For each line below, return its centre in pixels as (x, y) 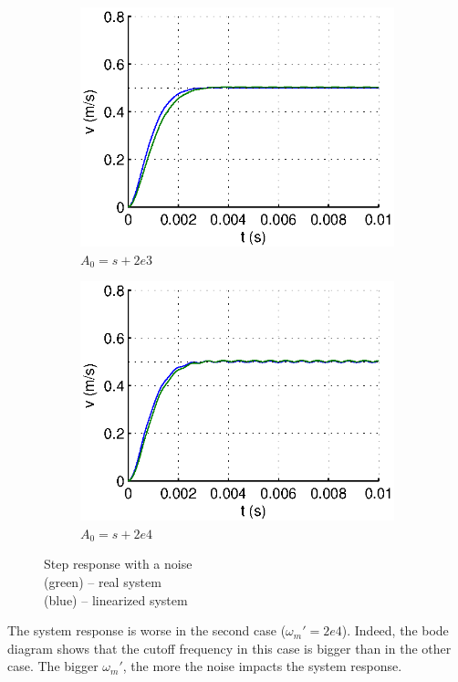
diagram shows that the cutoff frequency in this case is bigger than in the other (229, 648)
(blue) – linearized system (116, 599)
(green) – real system (103, 581)
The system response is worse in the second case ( (147, 630)
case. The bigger (53, 666)
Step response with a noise (118, 564)
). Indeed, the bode (395, 630)
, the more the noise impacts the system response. (262, 666)
